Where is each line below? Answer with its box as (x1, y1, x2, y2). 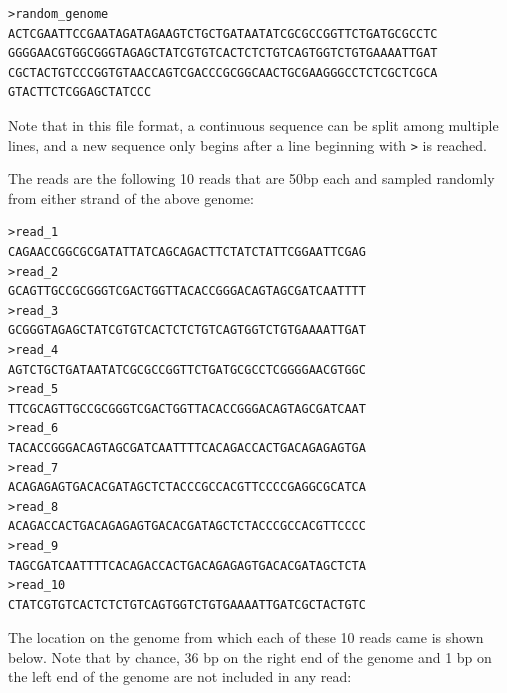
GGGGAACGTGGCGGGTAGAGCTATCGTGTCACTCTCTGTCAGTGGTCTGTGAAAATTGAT (8, 46, 438, 61)
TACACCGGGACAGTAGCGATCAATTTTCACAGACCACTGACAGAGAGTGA (8, 440, 366, 455)
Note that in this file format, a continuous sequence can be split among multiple (8, 114, 499, 135)
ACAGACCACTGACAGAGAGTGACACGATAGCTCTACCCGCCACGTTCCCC (8, 519, 366, 534)
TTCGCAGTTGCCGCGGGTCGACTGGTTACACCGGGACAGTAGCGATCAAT (8, 401, 366, 416)
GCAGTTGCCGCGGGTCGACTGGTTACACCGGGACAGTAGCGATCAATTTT (8, 284, 366, 299)
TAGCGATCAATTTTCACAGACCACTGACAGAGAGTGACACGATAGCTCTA (8, 558, 366, 573)
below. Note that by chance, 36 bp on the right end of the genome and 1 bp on (8, 646, 492, 667)
